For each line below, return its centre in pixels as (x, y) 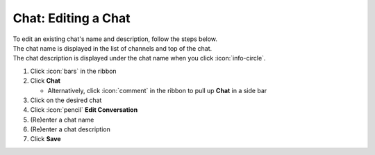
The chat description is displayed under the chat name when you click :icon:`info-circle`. (139, 58)
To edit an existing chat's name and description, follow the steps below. (115, 39)
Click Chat (45, 81)
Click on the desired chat (66, 100)
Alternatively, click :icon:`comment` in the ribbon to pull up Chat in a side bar (157, 90)
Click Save (46, 139)
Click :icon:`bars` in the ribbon (74, 71)
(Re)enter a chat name (62, 120)
